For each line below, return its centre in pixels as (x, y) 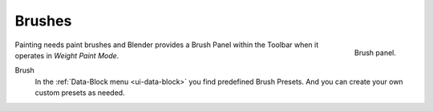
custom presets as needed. (80, 93)
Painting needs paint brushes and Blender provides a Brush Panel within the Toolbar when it (167, 45)
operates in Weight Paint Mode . (67, 55)
